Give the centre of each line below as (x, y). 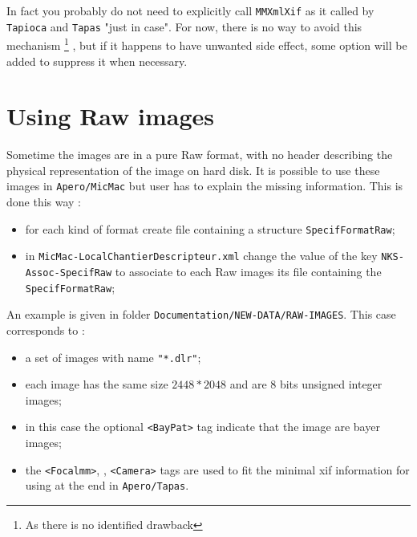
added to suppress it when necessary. (97, 61)
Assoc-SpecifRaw (69, 273)
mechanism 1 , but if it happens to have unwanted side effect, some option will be (207, 44)
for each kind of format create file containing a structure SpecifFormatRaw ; (210, 228)
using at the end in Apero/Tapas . (107, 485)
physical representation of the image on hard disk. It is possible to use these (193, 170)
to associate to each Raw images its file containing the (248, 272)
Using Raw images (111, 116)
